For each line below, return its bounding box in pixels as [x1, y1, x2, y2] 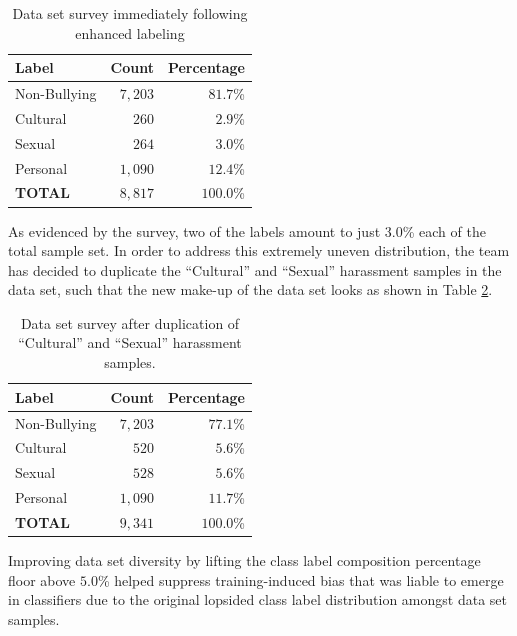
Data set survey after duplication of [20, 312, 240, 333]
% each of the [402, 220, 486, 241]
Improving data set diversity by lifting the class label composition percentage [8, 549, 481, 570]
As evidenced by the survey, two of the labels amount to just [8, 220, 381, 241]
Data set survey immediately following [12, 3, 248, 23]
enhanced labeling [75, 22, 185, 43]
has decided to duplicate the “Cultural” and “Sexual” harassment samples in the [8, 259, 502, 280]
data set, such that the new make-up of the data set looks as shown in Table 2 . [8, 279, 493, 300]
